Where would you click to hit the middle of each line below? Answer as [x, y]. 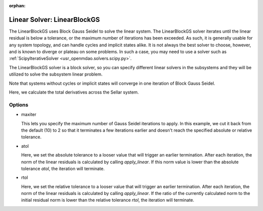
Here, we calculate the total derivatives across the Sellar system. [74, 92]
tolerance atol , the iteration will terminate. [63, 169]
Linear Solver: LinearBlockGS [54, 19]
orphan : [17, 6]
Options [19, 105]
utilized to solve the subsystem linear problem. [56, 74]
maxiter [29, 115]
